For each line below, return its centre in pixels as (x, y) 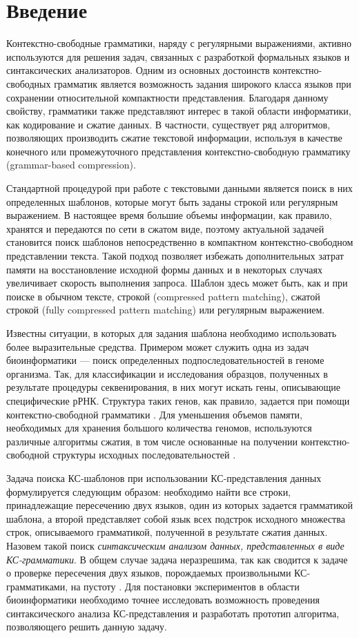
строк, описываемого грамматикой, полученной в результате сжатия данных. (167, 532)
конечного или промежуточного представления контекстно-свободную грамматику (178, 151)
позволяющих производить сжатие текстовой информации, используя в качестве (174, 138)
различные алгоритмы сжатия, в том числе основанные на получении (152, 441)
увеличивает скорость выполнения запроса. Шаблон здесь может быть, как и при (177, 283)
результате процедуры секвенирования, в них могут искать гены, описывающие (173, 387)
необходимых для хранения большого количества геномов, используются (159, 428)
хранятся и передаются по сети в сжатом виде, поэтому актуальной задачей (165, 228)
